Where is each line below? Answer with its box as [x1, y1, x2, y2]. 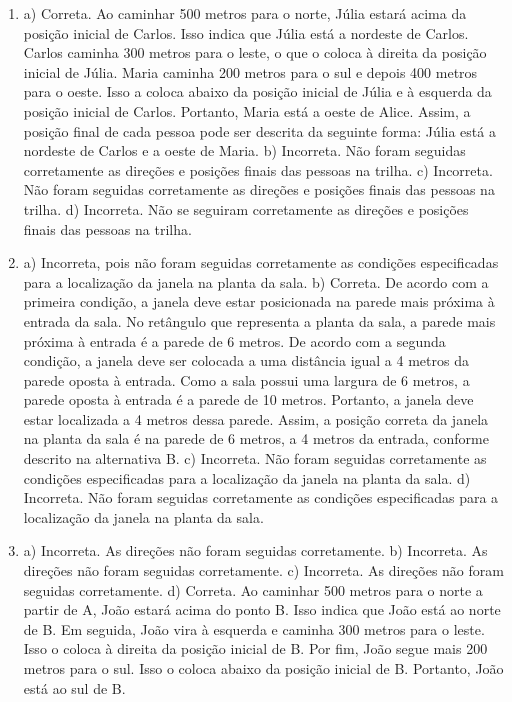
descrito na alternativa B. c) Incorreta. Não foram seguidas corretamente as [23, 448, 487, 469]
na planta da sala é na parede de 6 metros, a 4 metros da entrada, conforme [23, 428, 489, 449]
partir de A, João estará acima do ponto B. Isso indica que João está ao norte [23, 599, 501, 620]
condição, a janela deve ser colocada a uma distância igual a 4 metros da [23, 350, 469, 371]
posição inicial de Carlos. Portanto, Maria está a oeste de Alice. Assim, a [23, 100, 471, 121]
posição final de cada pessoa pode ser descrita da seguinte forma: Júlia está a [23, 120, 496, 141]
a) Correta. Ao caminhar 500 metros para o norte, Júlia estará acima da [23, 3, 467, 23]
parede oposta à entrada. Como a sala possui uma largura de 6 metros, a [23, 369, 470, 390]
